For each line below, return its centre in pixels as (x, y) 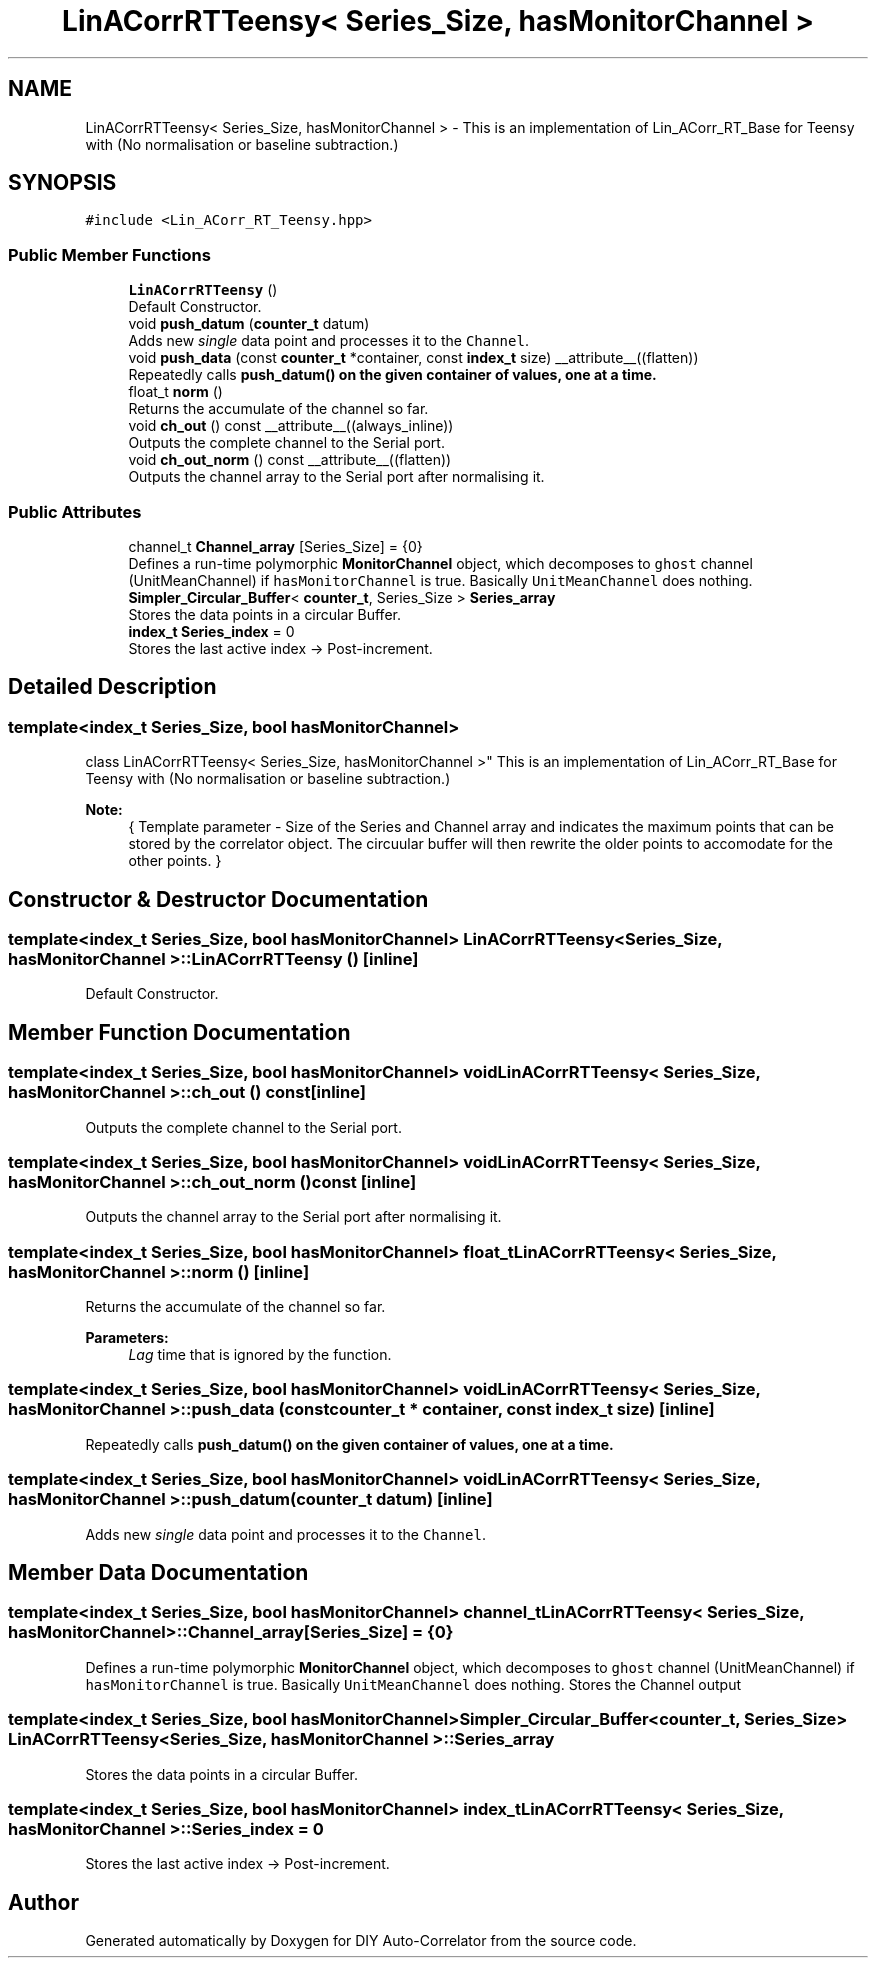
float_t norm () (175, 392)
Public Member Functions (109, 254)
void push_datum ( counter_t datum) (249, 324)
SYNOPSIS (62, 183)
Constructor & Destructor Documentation (218, 899)
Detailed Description (112, 687)
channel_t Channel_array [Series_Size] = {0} (275, 546)
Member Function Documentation (179, 1032)
